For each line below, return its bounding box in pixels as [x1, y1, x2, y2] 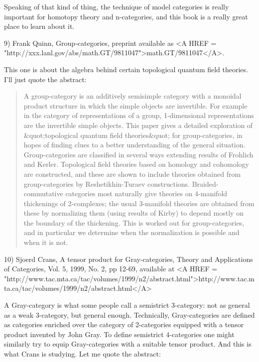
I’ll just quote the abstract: [4, 74, 87, 84]
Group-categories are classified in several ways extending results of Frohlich [23, 149, 254, 159]
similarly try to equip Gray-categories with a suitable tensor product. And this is [4, 339, 252, 349]
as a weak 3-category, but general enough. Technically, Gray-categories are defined [4, 309, 255, 320]
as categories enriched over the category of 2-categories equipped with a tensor [4, 319, 244, 330]
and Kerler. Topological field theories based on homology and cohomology [23, 159, 249, 169]
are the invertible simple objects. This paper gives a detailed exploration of [23, 120, 253, 130]
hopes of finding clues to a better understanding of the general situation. [23, 139, 246, 150]
